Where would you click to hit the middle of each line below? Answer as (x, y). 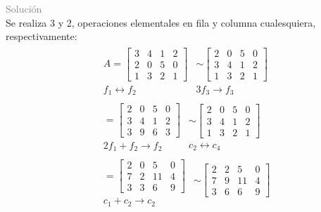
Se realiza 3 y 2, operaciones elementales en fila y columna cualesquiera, (161, 22)
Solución (24, 8)
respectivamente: (42, 36)
